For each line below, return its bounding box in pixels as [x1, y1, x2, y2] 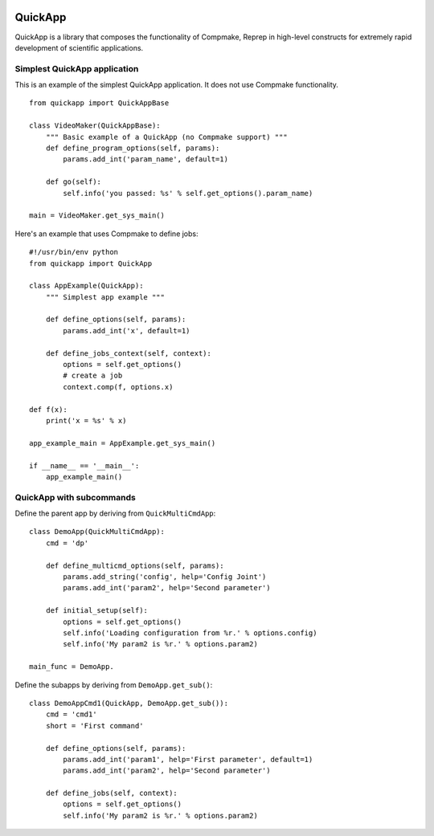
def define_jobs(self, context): [45, 789, 178, 798]
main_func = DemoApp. [29, 663, 114, 671]
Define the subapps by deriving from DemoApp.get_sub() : [14, 679, 213, 690]
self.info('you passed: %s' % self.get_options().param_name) [63, 189, 313, 198]
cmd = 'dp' [45, 538, 89, 548]
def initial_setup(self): [45, 606, 149, 615]
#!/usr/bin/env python [29, 247, 119, 257]
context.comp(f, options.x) [63, 382, 174, 391]
